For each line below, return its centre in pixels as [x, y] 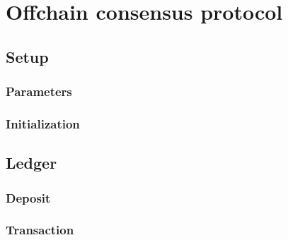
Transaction [40, 230]
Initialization [43, 123]
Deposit [28, 197]
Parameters [39, 91]
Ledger [31, 163]
